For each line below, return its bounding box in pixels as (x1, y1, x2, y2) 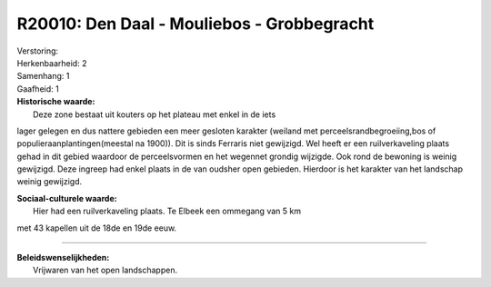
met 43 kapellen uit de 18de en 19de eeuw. (16, 223, 177, 233)
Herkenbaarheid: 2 (16, 57, 87, 68)
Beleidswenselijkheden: (16, 252, 110, 263)
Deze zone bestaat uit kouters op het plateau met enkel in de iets (33, 109, 276, 120)
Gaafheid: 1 (16, 83, 59, 94)
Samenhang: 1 (16, 71, 70, 82)
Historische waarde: (16, 96, 95, 107)
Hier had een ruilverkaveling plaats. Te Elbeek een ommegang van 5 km (33, 205, 302, 217)
